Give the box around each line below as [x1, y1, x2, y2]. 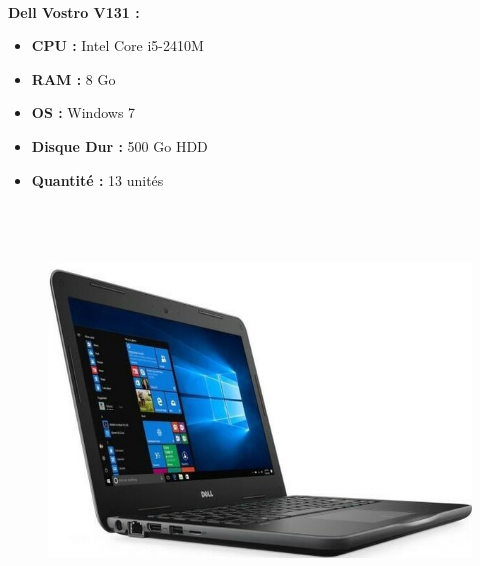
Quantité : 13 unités [31, 169, 164, 190]
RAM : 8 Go [31, 68, 116, 89]
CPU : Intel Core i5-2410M [31, 35, 204, 56]
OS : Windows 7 [31, 102, 136, 123]
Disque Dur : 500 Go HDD [31, 135, 208, 156]
